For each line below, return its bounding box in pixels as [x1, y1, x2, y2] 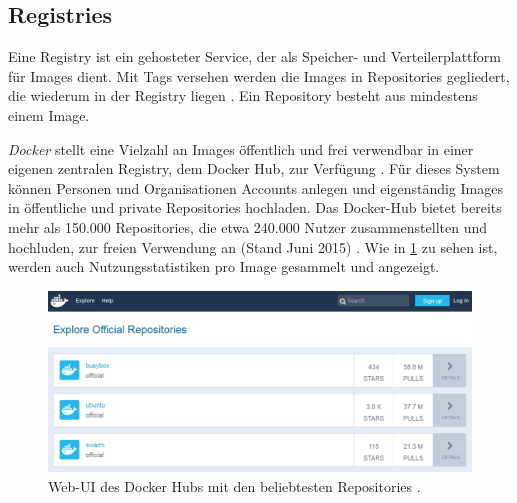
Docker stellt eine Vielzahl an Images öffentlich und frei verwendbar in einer [8, 138, 474, 159]
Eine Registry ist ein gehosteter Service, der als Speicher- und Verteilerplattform [8, 46, 501, 67]
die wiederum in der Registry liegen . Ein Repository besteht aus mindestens [8, 85, 478, 106]
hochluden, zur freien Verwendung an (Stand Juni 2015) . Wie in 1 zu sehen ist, [8, 236, 498, 257]
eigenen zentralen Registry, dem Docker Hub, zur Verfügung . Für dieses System [8, 158, 500, 179]
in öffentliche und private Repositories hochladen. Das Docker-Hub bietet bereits [8, 197, 502, 218]
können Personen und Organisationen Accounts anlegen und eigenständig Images [8, 177, 503, 198]
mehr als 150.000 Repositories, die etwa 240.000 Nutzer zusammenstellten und [8, 216, 487, 237]
